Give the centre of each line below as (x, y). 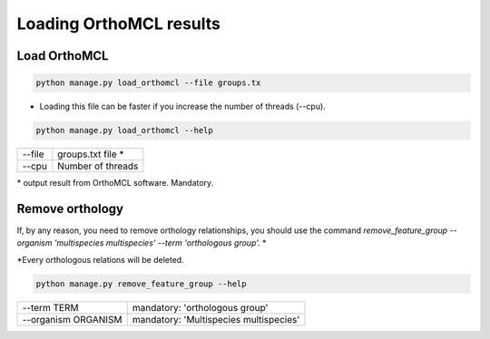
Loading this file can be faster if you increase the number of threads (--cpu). (182, 107)
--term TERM (50, 307)
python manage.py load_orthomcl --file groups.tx (148, 83)
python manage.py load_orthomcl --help (124, 131)
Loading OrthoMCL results (119, 24)
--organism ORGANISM (72, 319)
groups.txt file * (91, 154)
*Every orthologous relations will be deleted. (101, 259)
